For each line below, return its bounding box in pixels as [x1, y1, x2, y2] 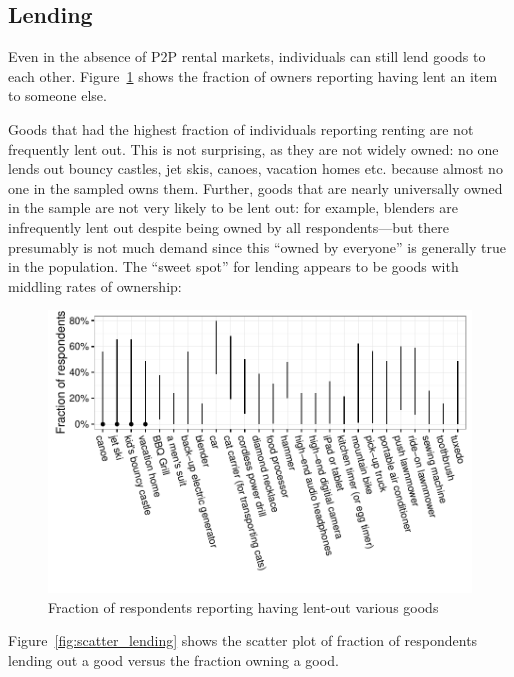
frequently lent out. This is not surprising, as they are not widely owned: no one [8, 138, 499, 159]
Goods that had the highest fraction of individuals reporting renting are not [8, 118, 474, 139]
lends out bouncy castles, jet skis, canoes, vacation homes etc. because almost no [8, 158, 503, 179]
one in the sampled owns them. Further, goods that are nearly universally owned [8, 177, 503, 198]
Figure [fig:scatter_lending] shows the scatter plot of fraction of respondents [8, 630, 478, 651]
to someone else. [8, 85, 107, 106]
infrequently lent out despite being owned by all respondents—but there [8, 216, 449, 237]
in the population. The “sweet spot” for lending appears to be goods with [8, 256, 459, 277]
